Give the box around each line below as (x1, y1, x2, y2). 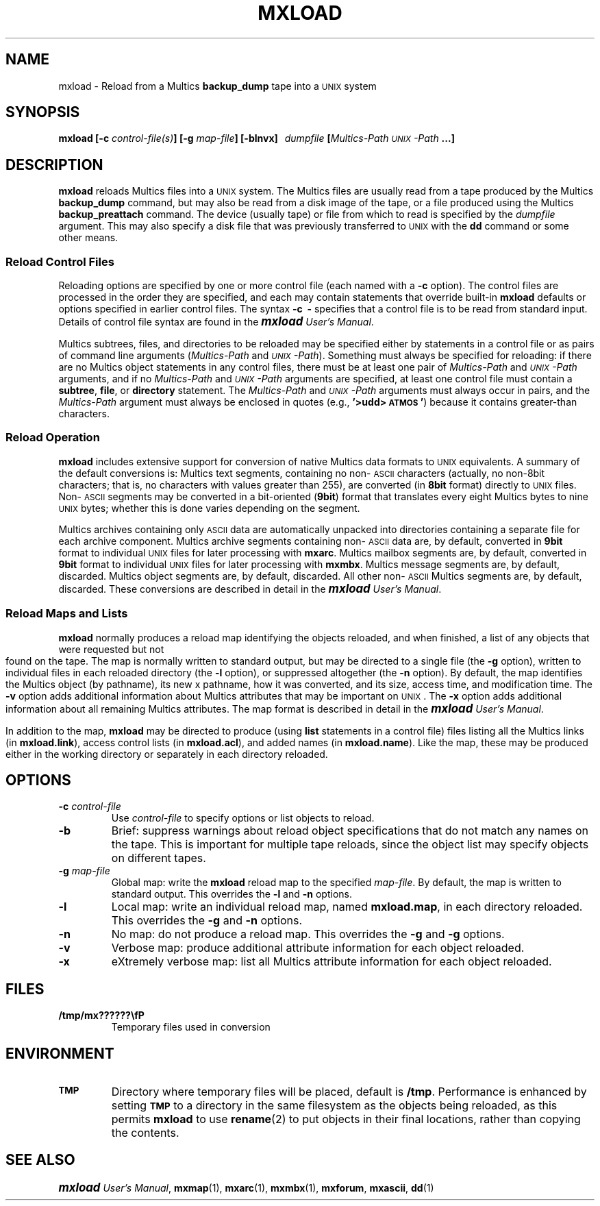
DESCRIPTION (5, 156, 103, 173)
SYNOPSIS (5, 103, 80, 121)
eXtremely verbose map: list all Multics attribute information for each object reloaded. (111, 955, 552, 969)
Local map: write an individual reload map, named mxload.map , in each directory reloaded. (111, 900, 583, 914)
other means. (58, 232, 118, 244)
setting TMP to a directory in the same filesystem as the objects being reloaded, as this (111, 1098, 558, 1113)
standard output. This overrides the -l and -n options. (111, 888, 352, 900)
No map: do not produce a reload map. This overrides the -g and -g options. (111, 927, 505, 942)
